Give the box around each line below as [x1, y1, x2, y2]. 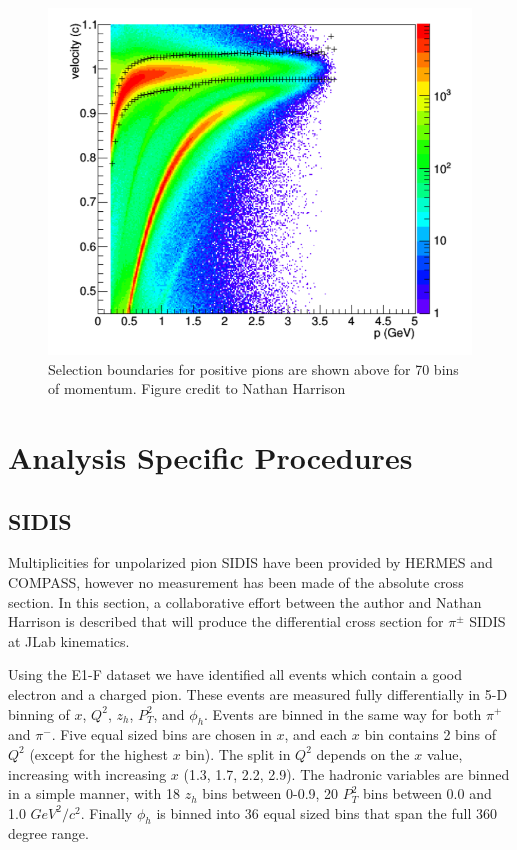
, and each [284, 724, 348, 745]
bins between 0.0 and [362, 783, 492, 804]
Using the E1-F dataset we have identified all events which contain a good [8, 664, 463, 685]
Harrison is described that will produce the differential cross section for [8, 611, 444, 632]
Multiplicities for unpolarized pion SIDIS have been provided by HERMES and [8, 552, 493, 573]
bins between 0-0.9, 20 [202, 783, 339, 804]
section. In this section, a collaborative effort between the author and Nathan [8, 591, 482, 612]
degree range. [8, 823, 89, 844]
